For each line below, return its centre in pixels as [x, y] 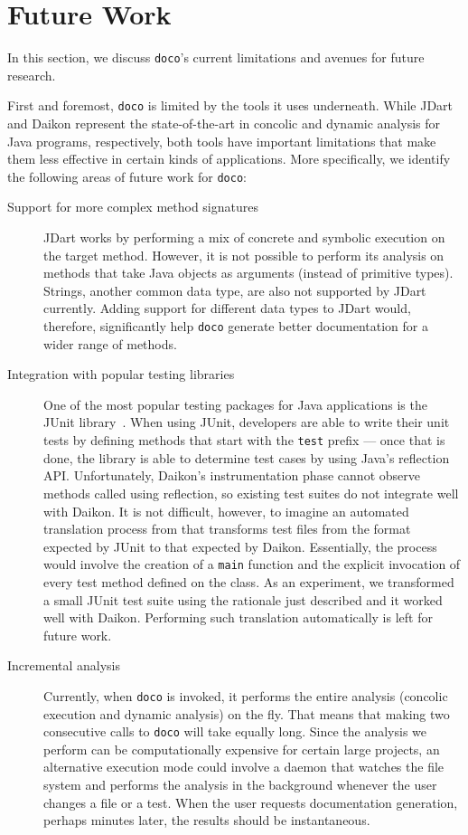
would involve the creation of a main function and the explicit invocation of [252, 564]
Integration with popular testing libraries [121, 374]
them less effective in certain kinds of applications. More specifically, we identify [229, 159]
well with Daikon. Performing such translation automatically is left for [238, 617]
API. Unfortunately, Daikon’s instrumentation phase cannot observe [232, 475]
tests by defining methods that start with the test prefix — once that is [244, 440]
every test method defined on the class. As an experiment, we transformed [249, 581]
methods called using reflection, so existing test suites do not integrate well [251, 493]
